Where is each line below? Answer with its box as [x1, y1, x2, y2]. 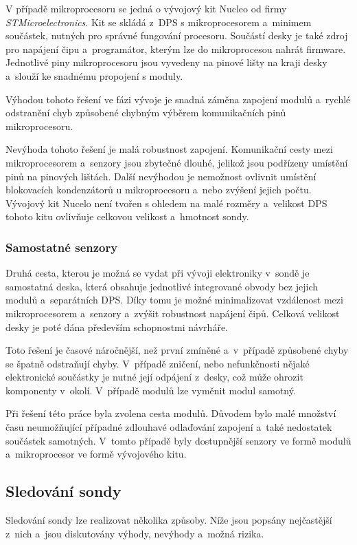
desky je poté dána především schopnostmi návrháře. [5, 319, 228, 334]
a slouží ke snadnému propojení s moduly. [5, 68, 183, 83]
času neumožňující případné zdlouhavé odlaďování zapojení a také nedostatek [5, 420, 332, 434]
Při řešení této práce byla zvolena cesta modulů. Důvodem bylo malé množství [5, 406, 336, 420]
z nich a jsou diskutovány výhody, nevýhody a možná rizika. [5, 526, 264, 540]
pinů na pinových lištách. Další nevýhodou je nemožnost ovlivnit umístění [5, 169, 316, 183]
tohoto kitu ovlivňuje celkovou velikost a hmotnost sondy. [5, 209, 249, 224]
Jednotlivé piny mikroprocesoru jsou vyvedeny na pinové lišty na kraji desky [5, 55, 327, 70]
